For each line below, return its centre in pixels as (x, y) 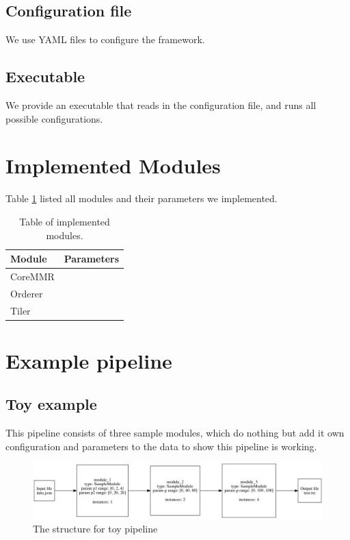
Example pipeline (89, 360)
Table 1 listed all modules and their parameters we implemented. (142, 198)
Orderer (27, 293)
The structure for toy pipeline (95, 529)
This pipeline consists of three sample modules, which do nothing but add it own (175, 433)
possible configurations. (54, 118)
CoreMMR (32, 276)
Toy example (51, 404)
